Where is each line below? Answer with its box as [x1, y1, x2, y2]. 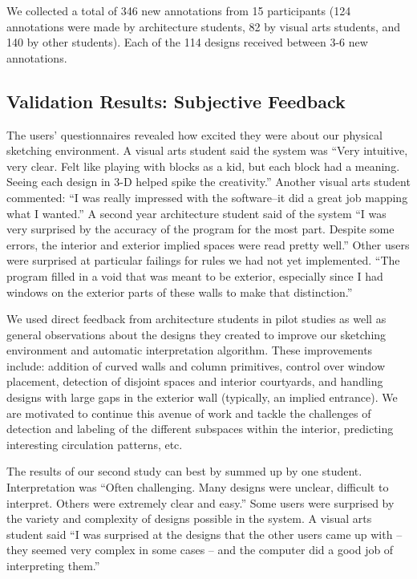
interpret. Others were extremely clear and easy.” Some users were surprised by [6, 494, 395, 511]
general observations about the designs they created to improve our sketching [6, 326, 387, 342]
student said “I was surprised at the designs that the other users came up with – [6, 525, 403, 542]
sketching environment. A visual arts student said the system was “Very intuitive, [6, 142, 408, 159]
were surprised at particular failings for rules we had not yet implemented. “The [6, 252, 400, 269]
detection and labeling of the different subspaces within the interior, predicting [6, 420, 394, 437]
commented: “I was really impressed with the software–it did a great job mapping [6, 188, 408, 205]
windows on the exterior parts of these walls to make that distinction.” [6, 283, 353, 300]
